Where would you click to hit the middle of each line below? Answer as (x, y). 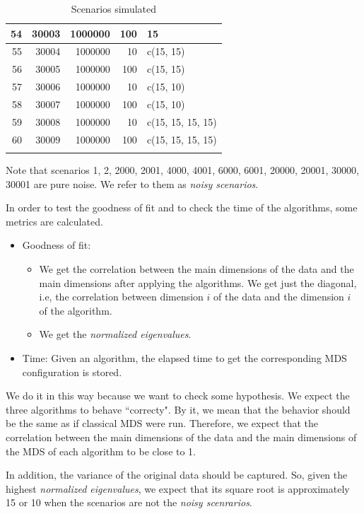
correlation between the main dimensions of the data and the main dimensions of (181, 437)
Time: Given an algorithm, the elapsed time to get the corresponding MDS (184, 357)
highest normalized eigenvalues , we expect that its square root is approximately (178, 488)
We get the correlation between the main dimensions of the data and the (196, 268)
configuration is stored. (72, 372)
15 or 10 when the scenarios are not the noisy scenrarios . (129, 502)
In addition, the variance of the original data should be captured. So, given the (177, 475)
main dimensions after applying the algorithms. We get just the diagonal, (198, 282)
